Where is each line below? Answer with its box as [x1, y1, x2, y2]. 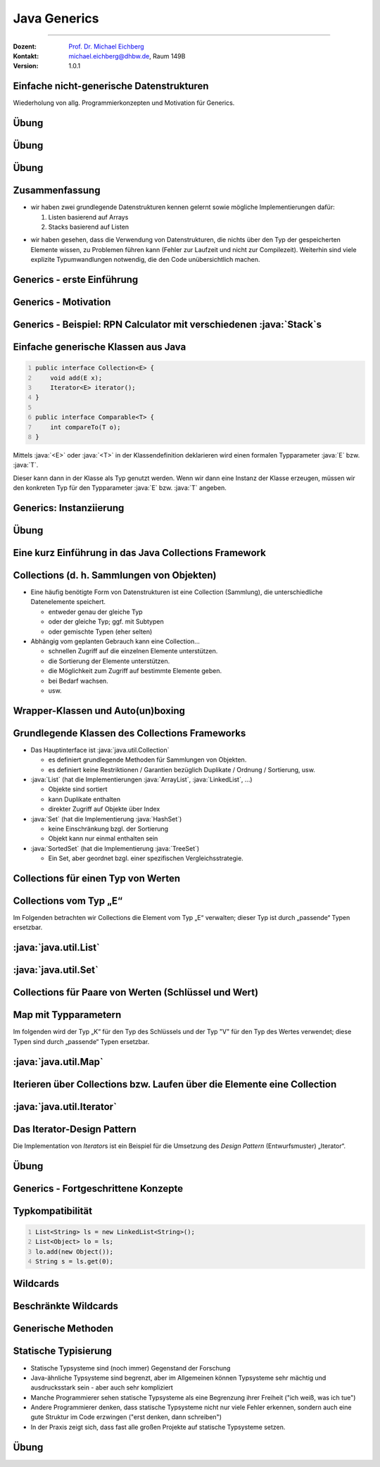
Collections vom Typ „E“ [13, 895, 123, 907]
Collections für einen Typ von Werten [13, 872, 181, 884]
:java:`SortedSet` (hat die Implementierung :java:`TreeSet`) [30, 844, 200, 852]
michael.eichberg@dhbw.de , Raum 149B [68, 51, 186, 60]
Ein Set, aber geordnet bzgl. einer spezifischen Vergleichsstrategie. [48, 854, 244, 862]
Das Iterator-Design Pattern [13, 1123, 137, 1135]
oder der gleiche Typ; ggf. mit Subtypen [48, 617, 165, 626]
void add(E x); [50, 374, 103, 382]
